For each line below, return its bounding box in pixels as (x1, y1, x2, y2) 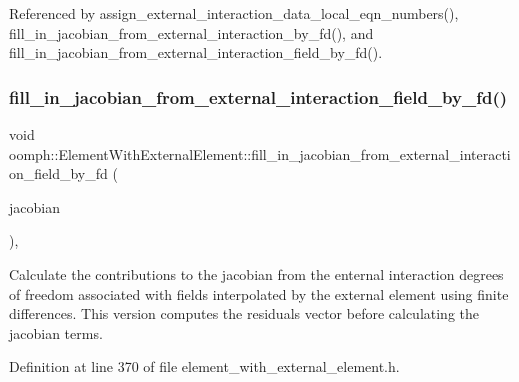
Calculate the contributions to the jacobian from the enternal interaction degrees (9, 263, 504, 284)
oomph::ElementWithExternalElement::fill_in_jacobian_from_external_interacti (9, 143, 511, 164)
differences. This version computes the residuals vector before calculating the (9, 303, 480, 324)
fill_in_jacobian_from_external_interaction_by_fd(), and (9, 22, 374, 43)
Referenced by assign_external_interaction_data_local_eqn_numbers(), (9, 3, 459, 23)
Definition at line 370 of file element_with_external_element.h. (9, 356, 400, 377)
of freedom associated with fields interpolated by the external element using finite (9, 283, 509, 304)
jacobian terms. (9, 322, 103, 343)
